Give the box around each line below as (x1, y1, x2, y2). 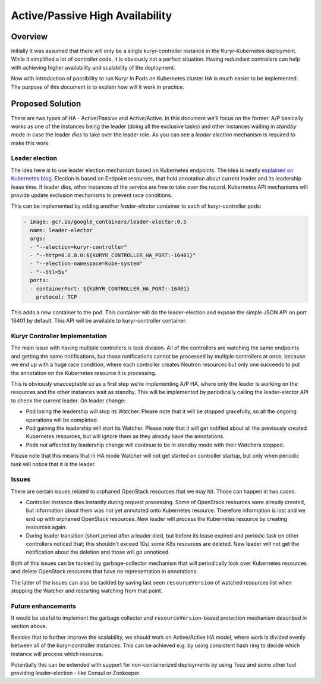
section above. (11, 623, 48, 630)
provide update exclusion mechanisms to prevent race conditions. (11, 192, 172, 199)
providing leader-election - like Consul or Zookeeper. (11, 670, 141, 677)
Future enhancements (11, 602, 77, 610)
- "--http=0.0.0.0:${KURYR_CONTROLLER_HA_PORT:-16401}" (30, 252, 196, 258)
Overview (11, 32, 48, 42)
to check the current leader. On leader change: (11, 396, 126, 404)
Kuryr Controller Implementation (11, 332, 107, 341)
